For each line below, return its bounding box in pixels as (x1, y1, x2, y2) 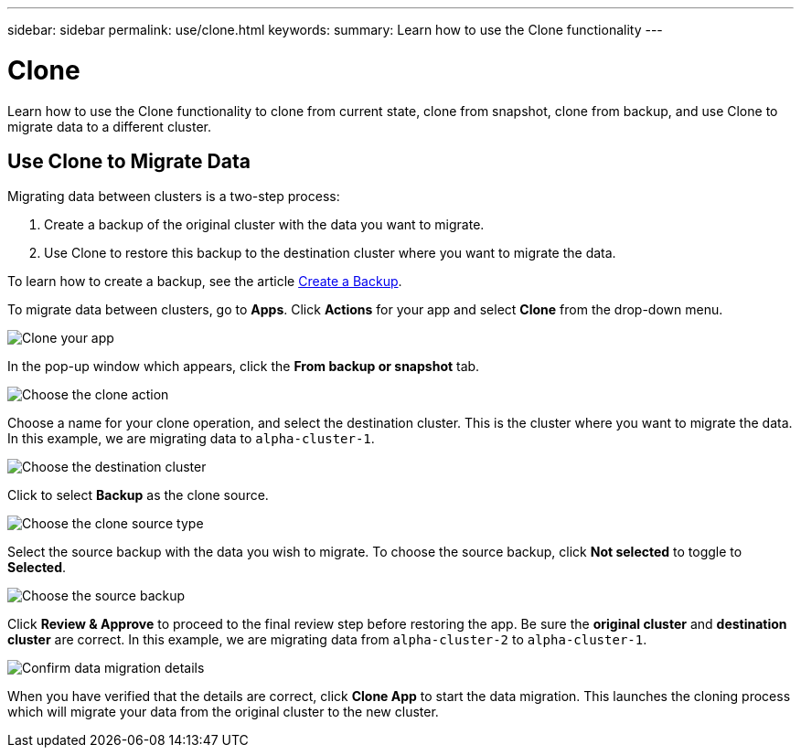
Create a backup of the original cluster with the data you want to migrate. (44, 217, 485, 233)
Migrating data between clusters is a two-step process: (7, 188, 340, 205)
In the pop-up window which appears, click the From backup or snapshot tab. (7, 358, 480, 375)
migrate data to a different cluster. (7, 118, 211, 134)
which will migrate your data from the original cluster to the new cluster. (7, 704, 439, 720)
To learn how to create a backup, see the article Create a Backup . (7, 273, 402, 290)
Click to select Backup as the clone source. (7, 487, 269, 504)
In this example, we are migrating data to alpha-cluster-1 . (7, 431, 375, 447)
